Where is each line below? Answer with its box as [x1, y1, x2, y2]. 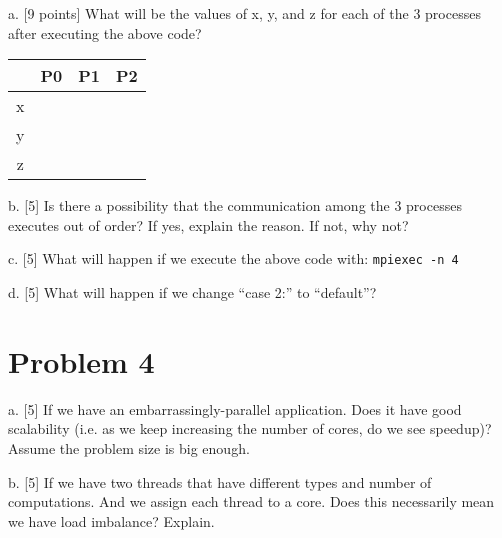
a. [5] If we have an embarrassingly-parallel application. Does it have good [8, 398, 462, 419]
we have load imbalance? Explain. [8, 510, 215, 531]
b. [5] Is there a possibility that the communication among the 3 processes [8, 195, 462, 216]
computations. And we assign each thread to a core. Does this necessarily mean [8, 491, 495, 512]
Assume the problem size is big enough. [8, 437, 250, 458]
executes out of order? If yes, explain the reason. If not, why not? [8, 214, 409, 235]
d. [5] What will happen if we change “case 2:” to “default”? [8, 282, 377, 303]
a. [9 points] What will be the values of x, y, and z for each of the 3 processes [8, 3, 481, 23]
